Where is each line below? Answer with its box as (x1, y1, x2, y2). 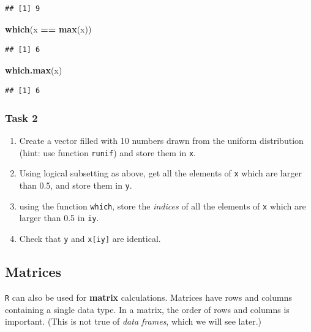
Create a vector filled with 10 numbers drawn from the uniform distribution (19, 134, 304, 147)
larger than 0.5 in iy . (19, 211, 99, 224)
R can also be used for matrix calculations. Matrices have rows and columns (5, 290, 292, 303)
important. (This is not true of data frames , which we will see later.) (5, 315, 261, 328)
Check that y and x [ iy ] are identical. (19, 232, 161, 245)
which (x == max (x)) (5, 22, 92, 35)
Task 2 (5, 110, 38, 125)
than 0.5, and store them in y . (19, 179, 132, 192)
